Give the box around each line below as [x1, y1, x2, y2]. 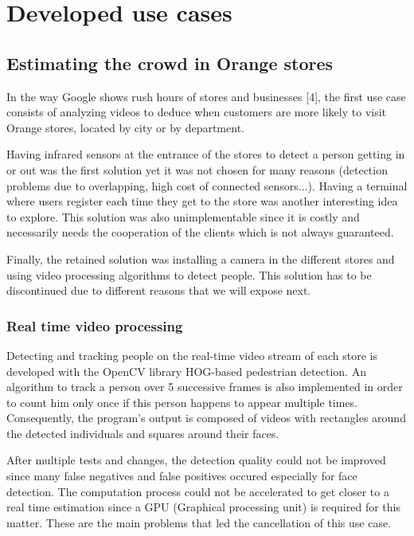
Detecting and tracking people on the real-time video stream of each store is [6, 346, 378, 363]
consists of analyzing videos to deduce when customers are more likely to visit [6, 104, 386, 120]
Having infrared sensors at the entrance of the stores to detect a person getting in [6, 146, 405, 162]
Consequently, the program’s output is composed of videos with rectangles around [6, 409, 406, 426]
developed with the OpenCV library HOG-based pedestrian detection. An [6, 362, 366, 379]
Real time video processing [6, 315, 183, 335]
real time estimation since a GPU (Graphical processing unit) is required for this [6, 499, 400, 515]
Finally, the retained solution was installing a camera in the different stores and [6, 250, 395, 267]
